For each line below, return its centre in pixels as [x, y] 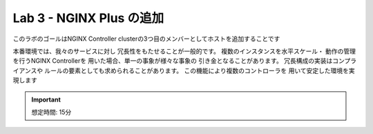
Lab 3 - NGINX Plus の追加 [88, 18]
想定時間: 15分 [51, 112]
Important [46, 99]
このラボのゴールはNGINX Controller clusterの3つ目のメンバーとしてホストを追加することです [146, 39]
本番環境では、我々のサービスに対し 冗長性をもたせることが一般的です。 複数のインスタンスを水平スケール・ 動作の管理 [184, 51]
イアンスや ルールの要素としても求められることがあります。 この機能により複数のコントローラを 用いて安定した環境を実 [184, 70]
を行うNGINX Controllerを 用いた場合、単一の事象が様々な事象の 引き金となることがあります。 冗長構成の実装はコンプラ [185, 61]
